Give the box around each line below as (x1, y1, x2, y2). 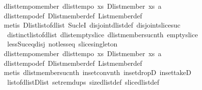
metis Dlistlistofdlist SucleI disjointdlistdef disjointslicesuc (3, 20, 181, 30)
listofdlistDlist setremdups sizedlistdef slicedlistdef (7, 76, 159, 87)
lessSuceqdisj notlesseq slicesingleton (7, 39, 118, 49)
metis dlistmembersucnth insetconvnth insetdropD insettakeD (3, 67, 191, 77)
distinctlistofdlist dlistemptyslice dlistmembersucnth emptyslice (7, 29, 198, 39)
